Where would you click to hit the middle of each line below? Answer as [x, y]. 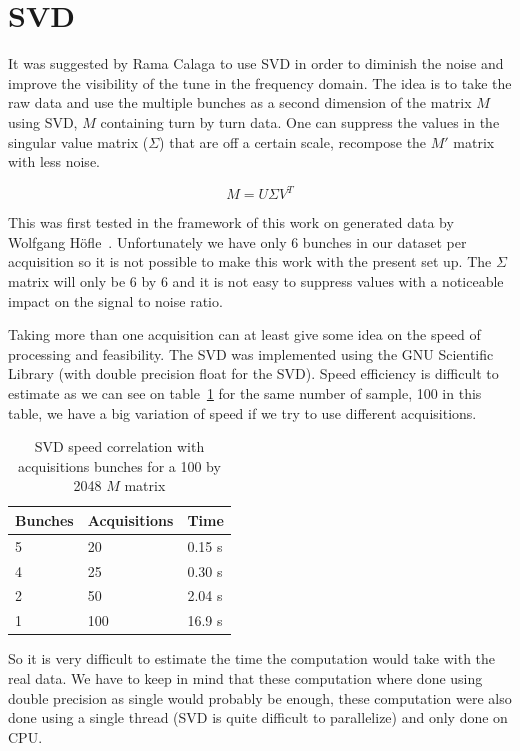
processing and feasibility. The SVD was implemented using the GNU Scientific [251, 353]
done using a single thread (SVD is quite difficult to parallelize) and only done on [258, 717]
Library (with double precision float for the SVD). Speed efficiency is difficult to [253, 373]
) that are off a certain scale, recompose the [293, 141]
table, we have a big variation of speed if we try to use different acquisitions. [242, 412]
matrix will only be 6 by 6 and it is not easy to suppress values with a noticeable [256, 280]
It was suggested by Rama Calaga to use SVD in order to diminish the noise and [256, 63]
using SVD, [43, 121]
